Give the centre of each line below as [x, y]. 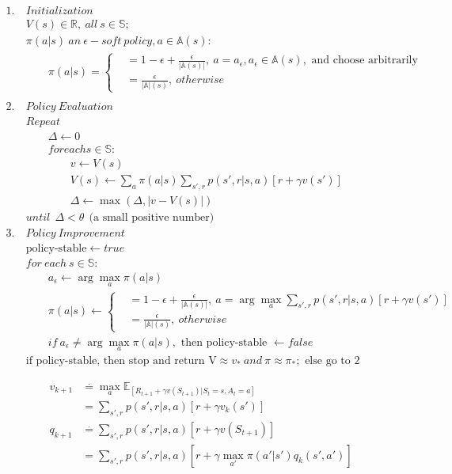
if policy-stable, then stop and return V [121, 360]
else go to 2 [332, 360]
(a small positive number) [152, 217]
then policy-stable [224, 342]
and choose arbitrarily [365, 61]
